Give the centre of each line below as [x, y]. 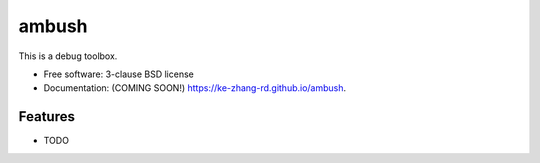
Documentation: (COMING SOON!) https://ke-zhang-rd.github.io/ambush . [195, 88]
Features [46, 116]
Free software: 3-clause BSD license [118, 74]
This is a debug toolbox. [68, 56]
